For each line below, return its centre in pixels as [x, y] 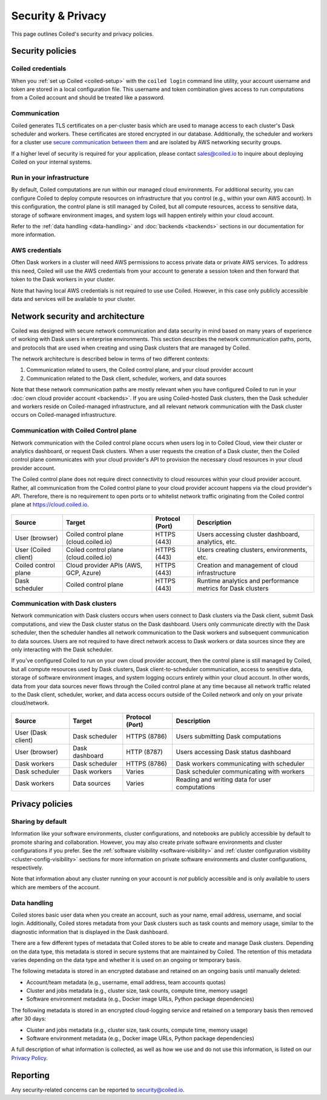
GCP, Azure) [83, 572]
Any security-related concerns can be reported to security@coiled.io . [98, 1090]
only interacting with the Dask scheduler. [62, 649]
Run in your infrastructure [50, 177]
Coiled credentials [39, 68]
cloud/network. [30, 703]
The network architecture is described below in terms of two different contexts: [110, 359]
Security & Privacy [59, 16]
